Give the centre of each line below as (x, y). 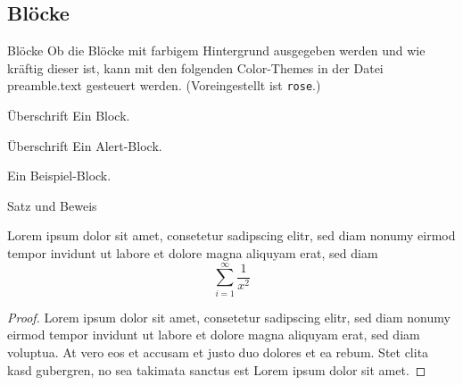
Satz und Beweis (52, 205)
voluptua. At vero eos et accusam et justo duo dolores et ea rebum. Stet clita (218, 352)
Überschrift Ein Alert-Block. (85, 145)
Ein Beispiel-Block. (59, 176)
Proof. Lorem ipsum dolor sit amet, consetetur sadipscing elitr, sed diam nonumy (229, 317)
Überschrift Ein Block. (69, 116)
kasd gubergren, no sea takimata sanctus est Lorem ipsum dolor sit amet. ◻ (217, 369)
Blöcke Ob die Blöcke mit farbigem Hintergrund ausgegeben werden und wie (216, 50)
